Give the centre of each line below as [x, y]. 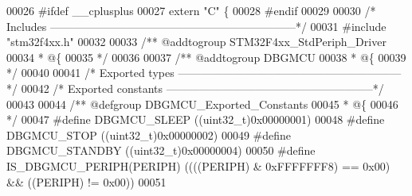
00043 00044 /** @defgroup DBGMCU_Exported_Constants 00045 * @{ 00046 [202, 104]
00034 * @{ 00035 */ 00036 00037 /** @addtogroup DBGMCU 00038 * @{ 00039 [206, 57]
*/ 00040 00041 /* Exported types [90, 73]
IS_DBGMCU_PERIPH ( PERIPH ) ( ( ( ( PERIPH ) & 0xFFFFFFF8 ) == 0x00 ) [198, 165]
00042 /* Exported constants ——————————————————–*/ [202, 88]
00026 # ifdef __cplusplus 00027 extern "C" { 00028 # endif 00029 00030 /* [191, 10]
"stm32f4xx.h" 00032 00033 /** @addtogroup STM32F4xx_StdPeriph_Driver [196, 42]
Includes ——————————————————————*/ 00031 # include [196, 26]
